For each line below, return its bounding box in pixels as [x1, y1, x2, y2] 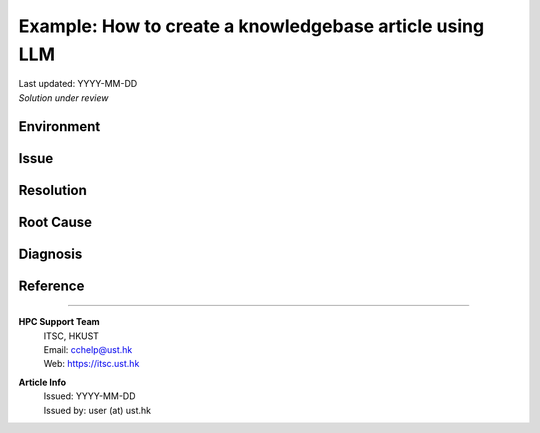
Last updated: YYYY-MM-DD [18, 78, 138, 90]
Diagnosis [18, 245, 83, 262]
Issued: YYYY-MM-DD [43, 390, 136, 402]
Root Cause [18, 213, 93, 230]
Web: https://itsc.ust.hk [43, 358, 140, 370]
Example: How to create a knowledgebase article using [18, 15, 485, 37]
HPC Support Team [18, 316, 100, 328]
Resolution [18, 181, 87, 199]
